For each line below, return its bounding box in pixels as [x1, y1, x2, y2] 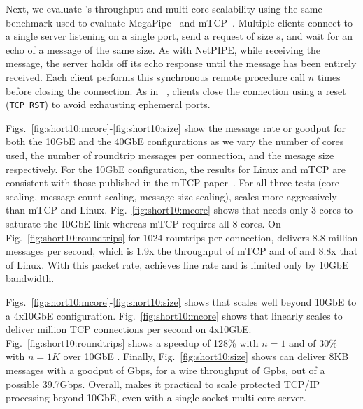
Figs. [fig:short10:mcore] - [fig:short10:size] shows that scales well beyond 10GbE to [6, 294, 357, 308]
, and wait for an [280, 29, 353, 43]
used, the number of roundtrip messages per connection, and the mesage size [6, 148, 334, 162]
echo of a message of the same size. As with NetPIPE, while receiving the [6, 42, 321, 57]
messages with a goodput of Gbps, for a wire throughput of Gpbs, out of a [6, 362, 325, 377]
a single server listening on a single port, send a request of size [6, 29, 273, 43]
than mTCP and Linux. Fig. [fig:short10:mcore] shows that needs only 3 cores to [6, 202, 353, 217]
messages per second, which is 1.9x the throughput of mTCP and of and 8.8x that [6, 244, 358, 258]
